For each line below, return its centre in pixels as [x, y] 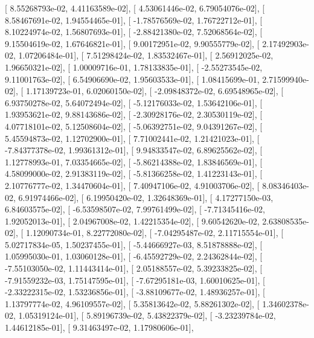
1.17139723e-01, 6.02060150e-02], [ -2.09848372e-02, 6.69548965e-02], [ [155, 91]
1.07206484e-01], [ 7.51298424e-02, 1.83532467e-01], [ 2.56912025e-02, [146, 55]
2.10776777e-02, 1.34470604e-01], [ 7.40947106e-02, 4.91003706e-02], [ [132, 185]
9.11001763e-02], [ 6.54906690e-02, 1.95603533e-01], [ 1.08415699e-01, [132, 79]
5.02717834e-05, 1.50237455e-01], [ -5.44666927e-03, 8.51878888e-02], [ [134, 244]
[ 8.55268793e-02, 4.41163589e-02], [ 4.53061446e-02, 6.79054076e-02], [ [135, 8]
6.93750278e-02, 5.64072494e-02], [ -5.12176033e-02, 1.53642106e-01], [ [134, 102]
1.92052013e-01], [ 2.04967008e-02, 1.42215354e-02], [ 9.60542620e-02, [132, 221]
